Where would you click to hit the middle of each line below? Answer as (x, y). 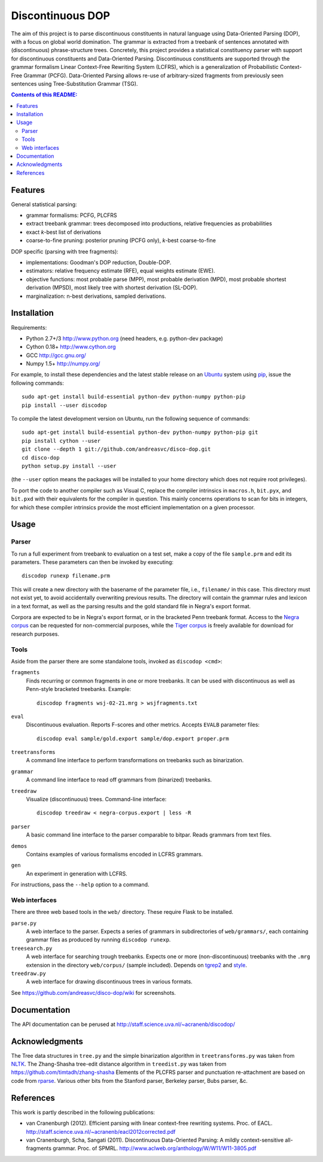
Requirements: (29, 327)
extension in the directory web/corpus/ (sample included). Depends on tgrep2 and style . (137, 965)
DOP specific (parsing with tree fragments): (65, 251)
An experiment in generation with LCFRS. (77, 873)
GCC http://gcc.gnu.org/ (56, 355)
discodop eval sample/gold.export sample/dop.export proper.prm (133, 738)
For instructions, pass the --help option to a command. (80, 885)
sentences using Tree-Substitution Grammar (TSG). (74, 83)
